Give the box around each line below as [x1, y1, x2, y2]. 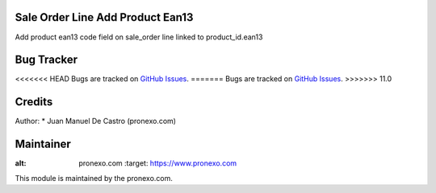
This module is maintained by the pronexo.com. [15, 173, 174, 183]
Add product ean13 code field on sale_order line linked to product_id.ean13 [15, 32, 263, 42]
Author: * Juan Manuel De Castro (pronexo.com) [15, 117, 177, 126]
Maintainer [15, 138, 72, 151]
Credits [15, 95, 53, 109]
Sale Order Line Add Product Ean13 [15, 10, 194, 24]
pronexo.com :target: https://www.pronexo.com [78, 158, 237, 168]
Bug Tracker [15, 53, 78, 67]
